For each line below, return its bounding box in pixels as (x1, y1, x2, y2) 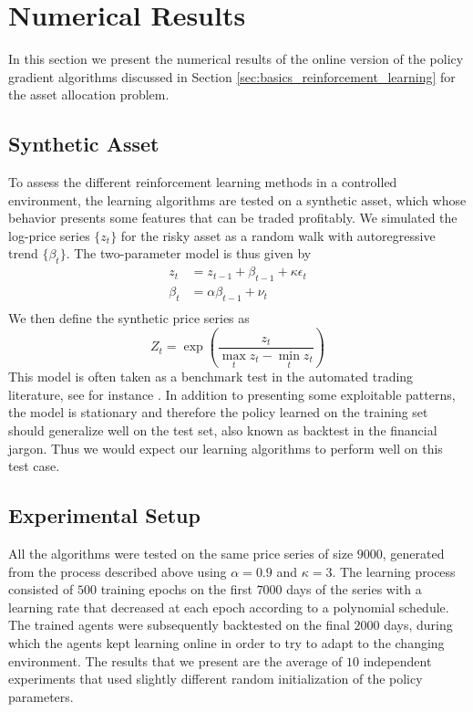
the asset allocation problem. (8, 85, 170, 104)
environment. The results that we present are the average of (8, 651, 343, 670)
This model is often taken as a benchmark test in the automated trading (8, 367, 414, 386)
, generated (382, 544, 445, 563)
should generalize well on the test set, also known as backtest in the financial (8, 421, 437, 440)
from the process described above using (8, 561, 227, 581)
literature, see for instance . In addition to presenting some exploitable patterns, (8, 384, 456, 403)
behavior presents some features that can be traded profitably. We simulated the (8, 208, 458, 227)
